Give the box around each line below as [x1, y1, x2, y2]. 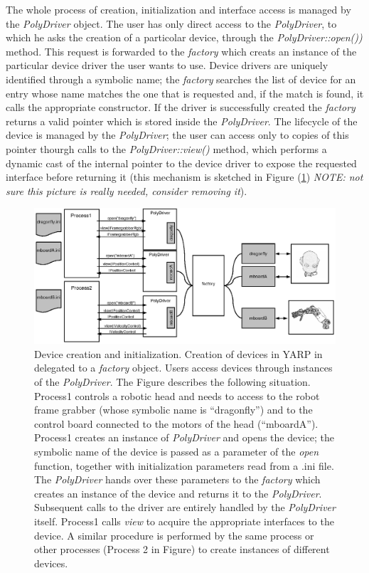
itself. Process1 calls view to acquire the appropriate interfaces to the [34, 513, 334, 528]
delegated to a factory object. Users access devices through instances [34, 360, 333, 375]
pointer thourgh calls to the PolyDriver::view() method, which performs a [6, 141, 327, 156]
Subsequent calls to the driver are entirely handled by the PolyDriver [34, 500, 336, 515]
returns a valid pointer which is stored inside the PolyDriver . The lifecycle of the [6, 113, 358, 128]
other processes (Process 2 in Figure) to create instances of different [34, 542, 330, 557]
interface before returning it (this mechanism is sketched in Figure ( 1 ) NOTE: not [6, 169, 363, 184]
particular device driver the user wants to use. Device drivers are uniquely [6, 58, 328, 73]
